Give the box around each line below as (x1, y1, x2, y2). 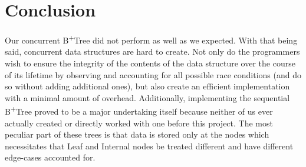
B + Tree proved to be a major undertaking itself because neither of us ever (5, 103, 273, 117)
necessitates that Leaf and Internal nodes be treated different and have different (5, 139, 294, 152)
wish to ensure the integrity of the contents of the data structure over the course (5, 56, 295, 69)
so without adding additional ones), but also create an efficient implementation (5, 80, 290, 92)
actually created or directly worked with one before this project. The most (5, 116, 273, 129)
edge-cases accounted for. (5, 151, 96, 163)
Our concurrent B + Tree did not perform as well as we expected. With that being (5, 32, 298, 46)
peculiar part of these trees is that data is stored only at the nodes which (5, 128, 269, 141)
